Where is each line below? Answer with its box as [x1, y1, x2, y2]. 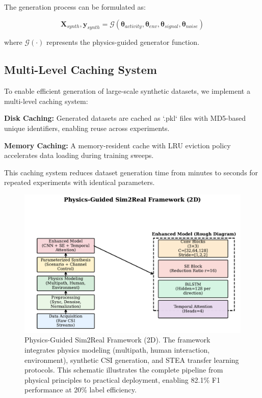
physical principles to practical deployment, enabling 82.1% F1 [24, 374, 220, 385]
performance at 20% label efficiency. [24, 384, 137, 395]
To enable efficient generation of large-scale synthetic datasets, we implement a [4, 86, 250, 96]
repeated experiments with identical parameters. [4, 177, 155, 188]
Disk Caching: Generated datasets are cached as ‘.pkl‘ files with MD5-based [4, 113, 246, 123]
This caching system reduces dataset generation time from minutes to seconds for [4, 167, 258, 177]
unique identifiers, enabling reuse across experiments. [4, 122, 170, 133]
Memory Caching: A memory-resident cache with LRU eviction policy [4, 140, 231, 150]
